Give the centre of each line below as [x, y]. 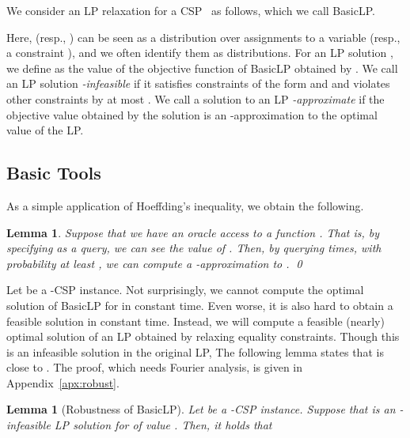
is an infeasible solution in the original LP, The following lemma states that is [195, 351]
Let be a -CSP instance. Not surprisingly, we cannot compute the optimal [185, 290]
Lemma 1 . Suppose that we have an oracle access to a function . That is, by [193, 232]
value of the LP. [45, 130]
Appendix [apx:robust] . [63, 382]
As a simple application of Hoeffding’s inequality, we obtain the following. [185, 205]
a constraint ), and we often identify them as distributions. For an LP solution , [200, 53]
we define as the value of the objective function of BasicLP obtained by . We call [202, 68]
